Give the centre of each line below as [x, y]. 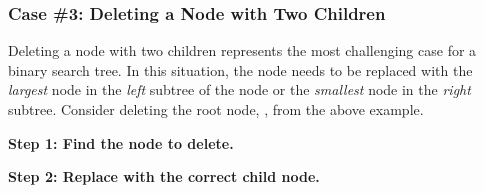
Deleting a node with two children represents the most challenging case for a [242, 50]
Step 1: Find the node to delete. [121, 142]
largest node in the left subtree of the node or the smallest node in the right [239, 89]
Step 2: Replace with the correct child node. [164, 176]
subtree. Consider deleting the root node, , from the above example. [216, 109]
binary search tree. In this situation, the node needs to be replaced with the [240, 69]
